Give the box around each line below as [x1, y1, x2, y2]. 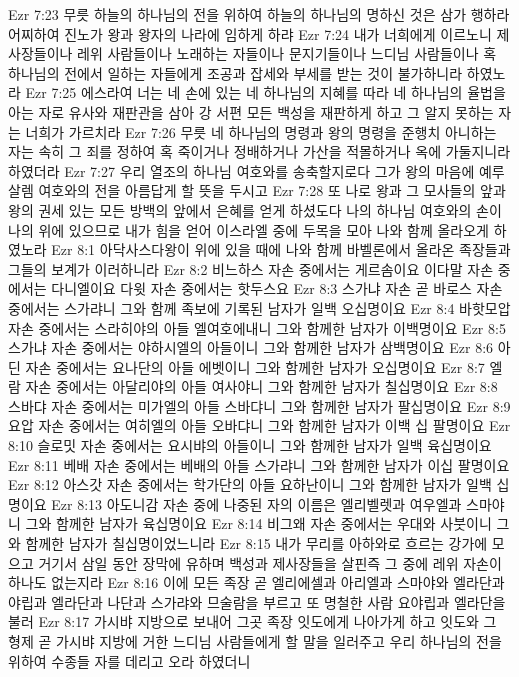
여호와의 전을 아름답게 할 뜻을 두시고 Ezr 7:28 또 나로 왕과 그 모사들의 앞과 [38, 180, 506, 201]
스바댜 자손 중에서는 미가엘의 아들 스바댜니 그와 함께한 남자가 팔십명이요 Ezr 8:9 [8, 395, 511, 416]
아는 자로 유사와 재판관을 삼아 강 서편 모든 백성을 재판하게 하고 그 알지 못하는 [8, 101, 494, 122]
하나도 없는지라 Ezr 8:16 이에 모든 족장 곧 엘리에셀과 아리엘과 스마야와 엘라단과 [8, 572, 505, 593]
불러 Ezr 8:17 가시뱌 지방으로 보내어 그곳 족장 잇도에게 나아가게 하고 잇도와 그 [8, 611, 497, 632]
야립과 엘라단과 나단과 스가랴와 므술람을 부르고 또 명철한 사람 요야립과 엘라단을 [8, 591, 506, 612]
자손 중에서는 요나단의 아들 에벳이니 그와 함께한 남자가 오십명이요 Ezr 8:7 [25, 356, 485, 377]
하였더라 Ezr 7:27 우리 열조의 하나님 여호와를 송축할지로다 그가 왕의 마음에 [8, 160, 475, 181]
